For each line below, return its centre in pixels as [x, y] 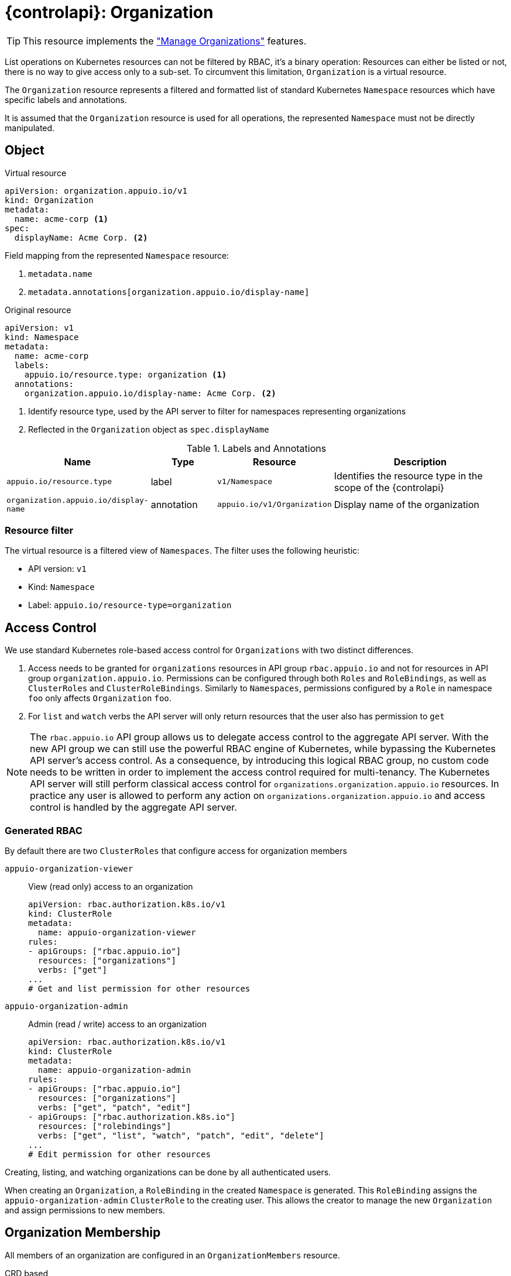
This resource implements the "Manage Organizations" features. [165, 41]
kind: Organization [49, 200]
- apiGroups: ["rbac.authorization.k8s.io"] [132, 1116]
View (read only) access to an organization [111, 886]
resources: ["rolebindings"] [104, 1126]
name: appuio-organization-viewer [117, 932]
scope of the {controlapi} [389, 487]
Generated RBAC [44, 830]
